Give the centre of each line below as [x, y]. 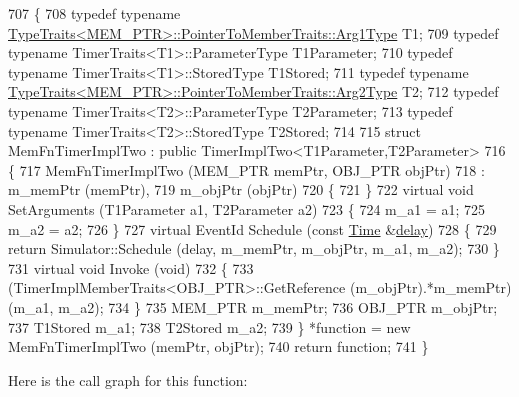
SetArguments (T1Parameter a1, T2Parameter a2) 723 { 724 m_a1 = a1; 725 [246, 208]
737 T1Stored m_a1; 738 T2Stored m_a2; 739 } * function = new [209, 326]
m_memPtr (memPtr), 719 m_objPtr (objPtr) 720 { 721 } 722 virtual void [241, 189]
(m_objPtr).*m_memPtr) [430, 287]
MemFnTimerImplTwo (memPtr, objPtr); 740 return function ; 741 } [218, 346]
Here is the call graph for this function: [128, 379]
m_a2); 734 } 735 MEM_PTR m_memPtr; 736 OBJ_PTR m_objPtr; [278, 306]
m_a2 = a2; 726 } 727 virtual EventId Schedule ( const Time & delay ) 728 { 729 [252, 228]
